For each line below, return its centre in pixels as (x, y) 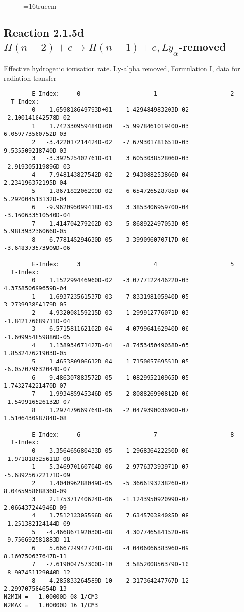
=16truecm (40, 6)
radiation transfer (30, 78)
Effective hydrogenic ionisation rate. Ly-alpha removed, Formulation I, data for (122, 68)
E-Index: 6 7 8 (133, 434)
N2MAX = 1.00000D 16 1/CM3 (51, 605)
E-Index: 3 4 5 (133, 264)
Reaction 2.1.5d (44, 32)
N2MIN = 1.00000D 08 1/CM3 (51, 597)
